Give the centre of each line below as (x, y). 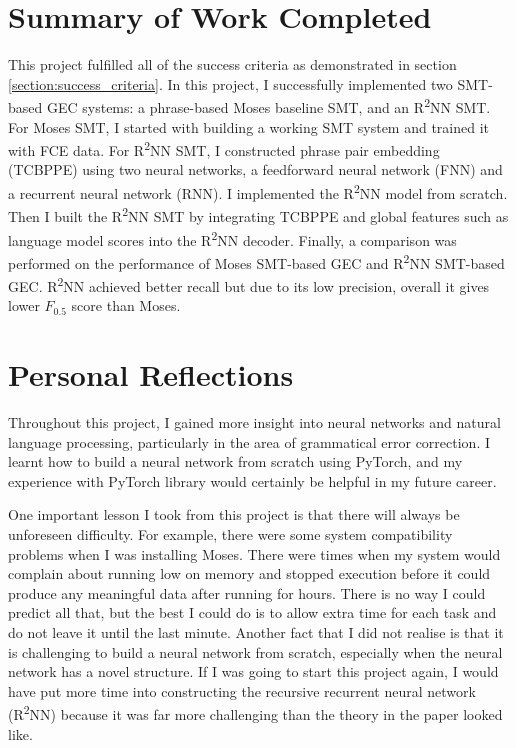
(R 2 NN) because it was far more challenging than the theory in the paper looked (255, 712)
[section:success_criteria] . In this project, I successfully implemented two (230, 83)
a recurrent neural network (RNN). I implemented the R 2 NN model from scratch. (258, 191)
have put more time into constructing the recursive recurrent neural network (242, 690)
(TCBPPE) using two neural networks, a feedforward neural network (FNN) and (255, 169)
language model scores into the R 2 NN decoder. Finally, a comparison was (232, 238)
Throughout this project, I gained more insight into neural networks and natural (254, 421)
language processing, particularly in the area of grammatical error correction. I (249, 441)
